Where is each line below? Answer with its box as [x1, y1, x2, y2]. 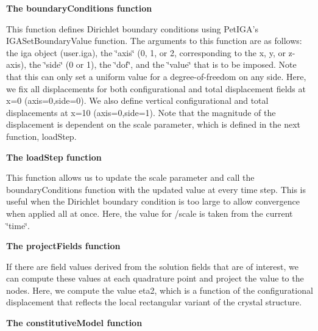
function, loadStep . [6, 129, 77, 142]
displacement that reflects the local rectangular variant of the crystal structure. [6, 296, 302, 308]
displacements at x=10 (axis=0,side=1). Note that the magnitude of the [6, 106, 276, 118]
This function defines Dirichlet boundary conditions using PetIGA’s [6, 22, 259, 35]
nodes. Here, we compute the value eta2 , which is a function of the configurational [6, 283, 313, 296]
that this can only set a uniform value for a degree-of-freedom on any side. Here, [6, 70, 306, 82]
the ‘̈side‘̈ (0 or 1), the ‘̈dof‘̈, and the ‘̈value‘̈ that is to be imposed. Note [29, 58, 297, 71]
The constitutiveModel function [6, 316, 143, 329]
